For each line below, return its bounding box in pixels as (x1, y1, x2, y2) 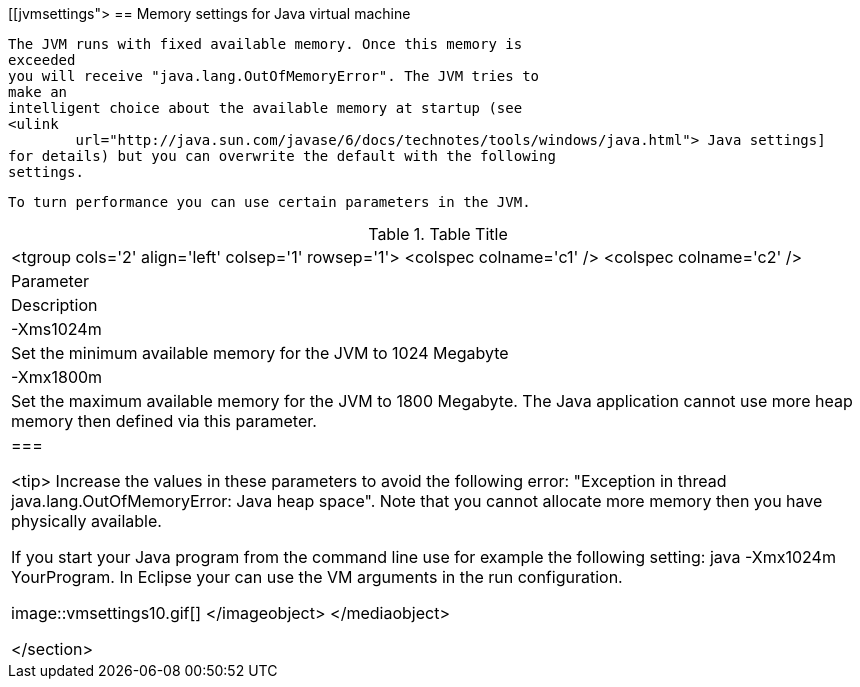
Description (11, 295, 98, 315)
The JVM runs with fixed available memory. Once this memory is (8, 36, 523, 52)
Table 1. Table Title (368, 224, 508, 244)
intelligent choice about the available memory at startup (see (8, 100, 523, 116)
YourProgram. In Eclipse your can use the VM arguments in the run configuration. (11, 567, 623, 587)
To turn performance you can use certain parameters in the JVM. (8, 194, 531, 210)
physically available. (11, 511, 162, 531)
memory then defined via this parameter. (11, 411, 317, 431)
